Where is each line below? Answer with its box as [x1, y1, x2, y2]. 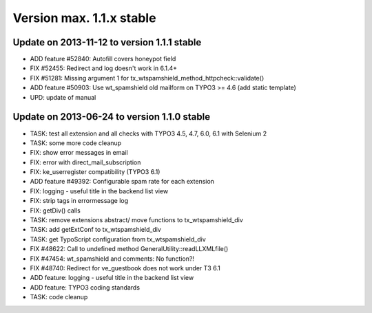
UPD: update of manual [30, 93, 96, 101]
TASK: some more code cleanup [30, 138, 122, 147]
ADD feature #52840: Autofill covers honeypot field [30, 55, 176, 63]
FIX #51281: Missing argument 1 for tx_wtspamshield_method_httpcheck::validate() [30, 74, 265, 82]
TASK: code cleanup [30, 293, 88, 301]
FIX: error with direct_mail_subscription [30, 158, 141, 166]
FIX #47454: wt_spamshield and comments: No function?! [30, 255, 194, 263]
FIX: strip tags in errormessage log [30, 197, 129, 205]
